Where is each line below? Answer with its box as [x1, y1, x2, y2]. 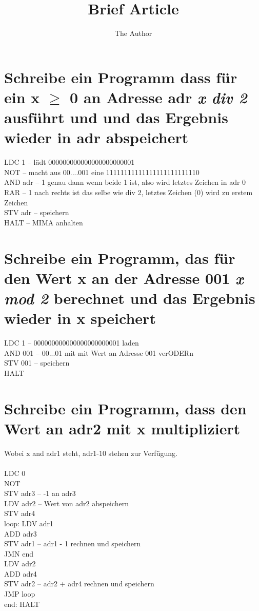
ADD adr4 [4, 568, 37, 579]
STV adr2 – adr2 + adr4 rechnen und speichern [4, 578, 154, 589]
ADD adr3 [4, 528, 37, 539]
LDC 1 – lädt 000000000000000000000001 [4, 157, 135, 167]
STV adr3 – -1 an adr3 [4, 488, 76, 499]
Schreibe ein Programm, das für [4, 247, 235, 268]
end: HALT [4, 598, 40, 609]
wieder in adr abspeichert [4, 127, 189, 148]
